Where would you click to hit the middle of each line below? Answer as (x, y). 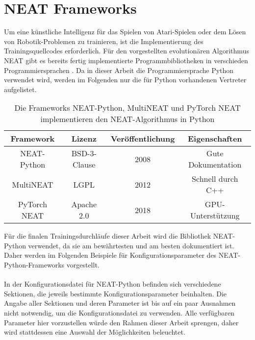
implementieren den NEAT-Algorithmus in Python (127, 119)
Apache (84, 204)
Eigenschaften (215, 139)
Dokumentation (215, 165)
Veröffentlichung (143, 139)
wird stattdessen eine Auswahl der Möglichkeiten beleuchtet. (95, 332)
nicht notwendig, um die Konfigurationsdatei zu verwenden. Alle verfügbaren (119, 313)
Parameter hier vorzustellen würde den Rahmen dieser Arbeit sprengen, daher (121, 322)
